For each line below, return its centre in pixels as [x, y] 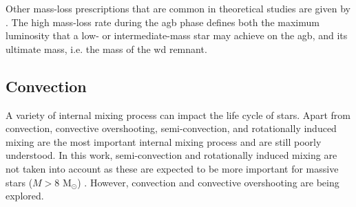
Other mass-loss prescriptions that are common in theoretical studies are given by [178, 8]
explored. [25, 196]
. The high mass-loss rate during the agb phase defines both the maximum [163, 22]
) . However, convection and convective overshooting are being [208, 182]
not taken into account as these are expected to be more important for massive [172, 168]
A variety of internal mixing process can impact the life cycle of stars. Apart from [178, 115]
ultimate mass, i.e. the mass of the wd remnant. [106, 48]
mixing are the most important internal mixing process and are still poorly [164, 141]
